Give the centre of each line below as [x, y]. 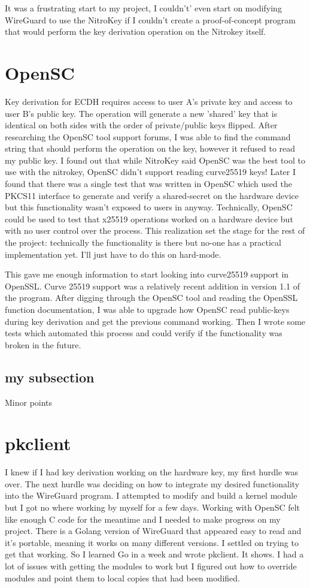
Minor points [29, 402]
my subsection [50, 377]
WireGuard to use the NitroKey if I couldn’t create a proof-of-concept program [150, 19]
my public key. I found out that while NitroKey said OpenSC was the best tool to [155, 160]
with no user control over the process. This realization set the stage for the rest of [155, 230]
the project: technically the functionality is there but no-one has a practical [143, 242]
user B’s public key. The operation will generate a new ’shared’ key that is [141, 113]
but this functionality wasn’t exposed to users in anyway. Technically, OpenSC [149, 207]
